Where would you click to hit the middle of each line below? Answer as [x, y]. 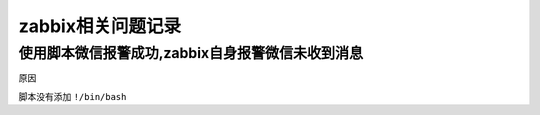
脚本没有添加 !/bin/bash [72, 96]
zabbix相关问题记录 [100, 26]
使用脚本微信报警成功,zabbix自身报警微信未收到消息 [191, 53]
